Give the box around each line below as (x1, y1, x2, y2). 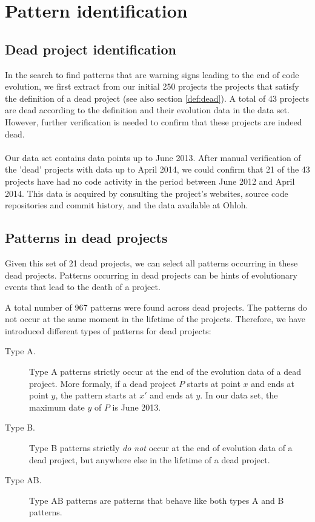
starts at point (187, 377, 240, 389)
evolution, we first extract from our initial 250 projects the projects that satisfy (5, 80, 299, 93)
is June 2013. (112, 400, 161, 413)
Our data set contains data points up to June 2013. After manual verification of (5, 151, 301, 164)
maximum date (29, 400, 85, 413)
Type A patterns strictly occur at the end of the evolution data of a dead (29, 365, 302, 378)
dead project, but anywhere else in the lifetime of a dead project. (29, 453, 270, 466)
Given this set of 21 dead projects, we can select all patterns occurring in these (5, 256, 298, 269)
